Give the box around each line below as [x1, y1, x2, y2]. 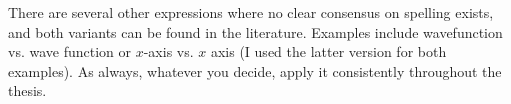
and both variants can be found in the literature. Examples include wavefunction [8, 21, 503, 42]
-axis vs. [143, 41, 194, 62]
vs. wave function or [8, 41, 132, 62]
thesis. [8, 80, 47, 101]
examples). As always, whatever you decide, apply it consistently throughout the [8, 60, 502, 81]
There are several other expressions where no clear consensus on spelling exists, [8, 2, 494, 22]
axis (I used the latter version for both [210, 41, 447, 62]
